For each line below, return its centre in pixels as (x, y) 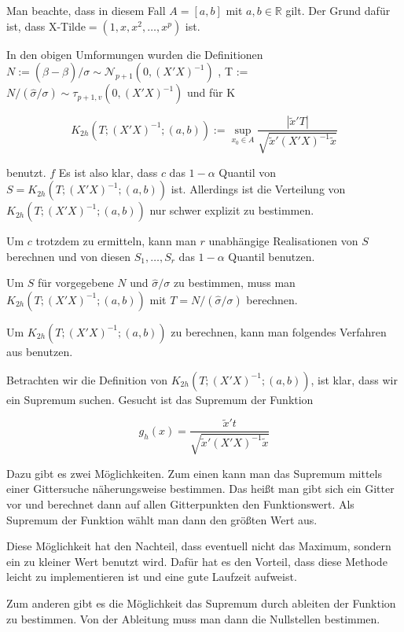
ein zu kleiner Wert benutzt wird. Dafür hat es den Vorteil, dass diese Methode (197, 561)
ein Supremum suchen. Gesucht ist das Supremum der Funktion (160, 399)
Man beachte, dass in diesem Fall (86, 10)
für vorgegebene (76, 283)
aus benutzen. (40, 351)
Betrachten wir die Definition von (87, 379)
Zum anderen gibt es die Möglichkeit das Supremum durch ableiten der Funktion (201, 603)
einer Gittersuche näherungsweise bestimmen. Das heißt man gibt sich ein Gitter (200, 489)
